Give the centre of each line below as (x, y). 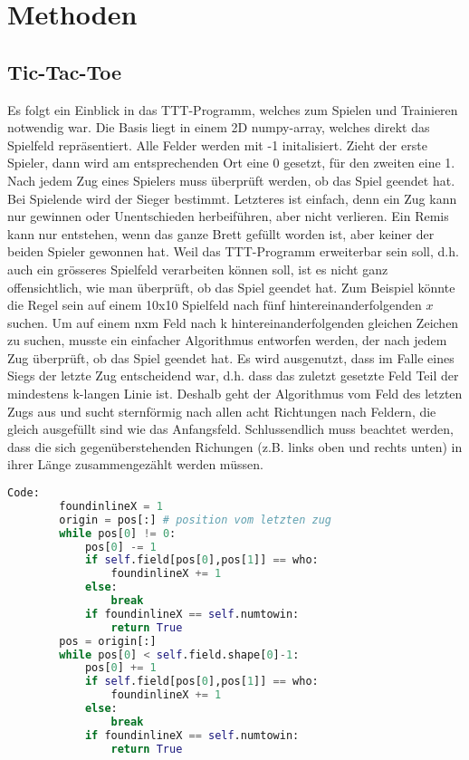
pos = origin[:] (108, 641)
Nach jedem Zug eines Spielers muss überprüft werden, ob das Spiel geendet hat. (231, 180)
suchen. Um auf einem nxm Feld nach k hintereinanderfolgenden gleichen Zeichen (233, 322)
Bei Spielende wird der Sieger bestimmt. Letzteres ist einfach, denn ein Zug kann (232, 198)
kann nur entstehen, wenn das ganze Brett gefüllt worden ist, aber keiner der (221, 233)
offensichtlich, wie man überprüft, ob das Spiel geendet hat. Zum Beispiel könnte (231, 287)
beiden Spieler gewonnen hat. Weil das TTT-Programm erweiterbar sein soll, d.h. (233, 251)
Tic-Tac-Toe (65, 71)
